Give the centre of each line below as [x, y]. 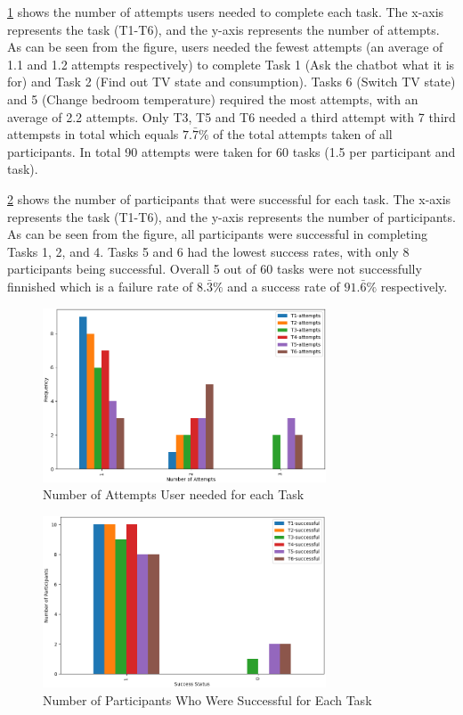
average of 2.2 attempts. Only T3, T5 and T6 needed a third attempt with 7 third [231, 116]
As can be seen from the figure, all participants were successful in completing [217, 234]
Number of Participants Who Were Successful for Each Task [207, 699]
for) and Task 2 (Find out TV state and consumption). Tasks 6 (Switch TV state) [231, 82]
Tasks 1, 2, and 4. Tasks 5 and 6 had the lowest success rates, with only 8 [208, 251]
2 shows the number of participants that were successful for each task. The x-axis [229, 198]
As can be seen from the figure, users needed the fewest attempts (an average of [225, 47]
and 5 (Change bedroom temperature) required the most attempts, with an [213, 99]
